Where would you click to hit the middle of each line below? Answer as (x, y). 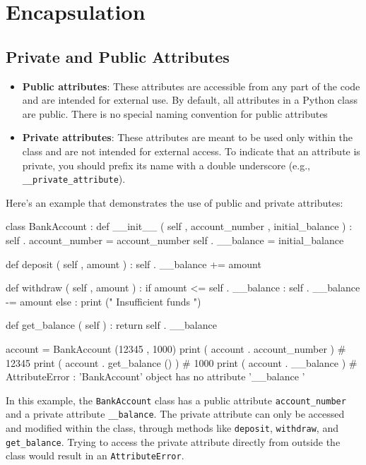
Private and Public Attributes (118, 56)
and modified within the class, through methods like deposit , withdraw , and (172, 428)
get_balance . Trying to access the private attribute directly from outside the (173, 441)
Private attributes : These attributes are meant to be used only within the (188, 137)
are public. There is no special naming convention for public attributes (175, 113)
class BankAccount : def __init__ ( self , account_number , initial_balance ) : (179, 226)
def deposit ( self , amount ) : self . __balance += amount (134, 264)
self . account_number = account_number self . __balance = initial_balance (175, 240)
